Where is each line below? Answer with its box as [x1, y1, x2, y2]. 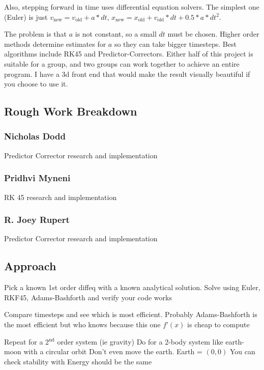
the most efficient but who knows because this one [4, 319, 161, 329]
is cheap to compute [187, 319, 250, 329]
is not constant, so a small [75, 29, 157, 39]
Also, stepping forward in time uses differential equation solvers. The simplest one [4, 2, 259, 12]
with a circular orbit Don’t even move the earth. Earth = [23, 346, 202, 357]
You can [229, 346, 255, 357]
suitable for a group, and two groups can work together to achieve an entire [4, 58, 240, 69]
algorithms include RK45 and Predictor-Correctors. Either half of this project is [4, 48, 253, 59]
